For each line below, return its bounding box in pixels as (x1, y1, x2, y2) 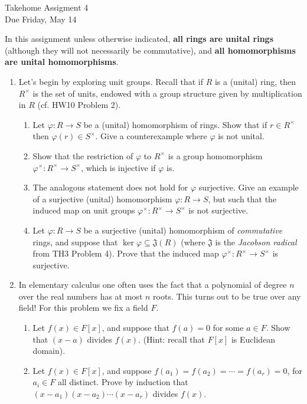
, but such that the (208, 192, 277, 205)
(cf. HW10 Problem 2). (37, 98, 121, 111)
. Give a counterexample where (95, 130, 207, 142)
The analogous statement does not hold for (32, 181, 188, 193)
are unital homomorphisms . (5, 55, 119, 68)
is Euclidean (231, 333, 276, 345)
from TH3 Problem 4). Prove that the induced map (32, 247, 219, 260)
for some (213, 321, 244, 334)
